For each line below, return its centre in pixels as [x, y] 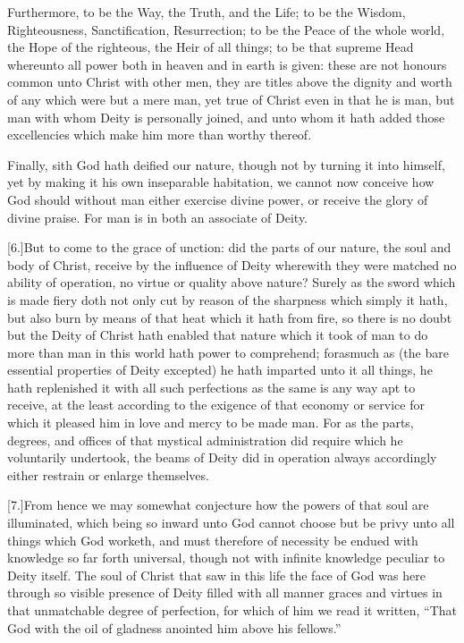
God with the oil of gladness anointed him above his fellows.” [174, 627]
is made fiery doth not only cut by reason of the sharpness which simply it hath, [228, 299]
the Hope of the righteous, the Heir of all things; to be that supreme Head [211, 47]
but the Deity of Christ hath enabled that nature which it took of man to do [218, 335]
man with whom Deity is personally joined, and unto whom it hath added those [226, 117]
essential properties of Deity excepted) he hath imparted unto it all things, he [220, 370]
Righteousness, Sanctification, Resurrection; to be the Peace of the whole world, [226, 29]
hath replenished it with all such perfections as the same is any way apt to [211, 387]
